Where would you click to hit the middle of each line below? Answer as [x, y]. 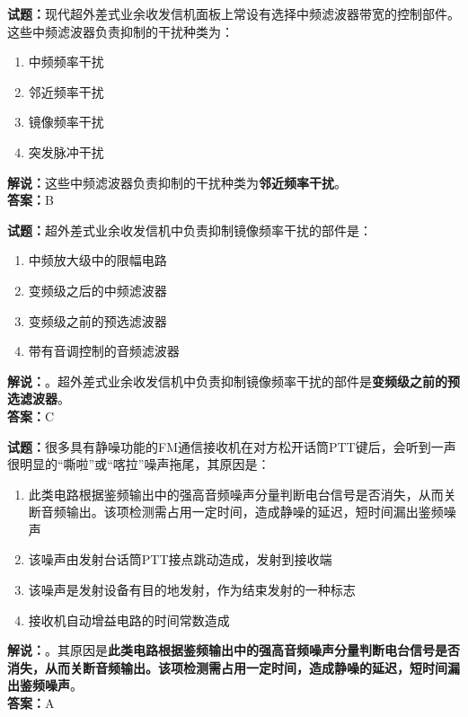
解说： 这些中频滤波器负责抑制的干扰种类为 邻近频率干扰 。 [177, 182]
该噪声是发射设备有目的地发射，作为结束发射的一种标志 [192, 590]
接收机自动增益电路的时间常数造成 [129, 620]
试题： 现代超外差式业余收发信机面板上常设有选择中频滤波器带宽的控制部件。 [234, 13]
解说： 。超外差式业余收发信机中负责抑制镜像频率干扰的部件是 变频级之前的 [227, 381]
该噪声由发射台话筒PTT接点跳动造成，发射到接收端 [180, 559]
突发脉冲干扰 [66, 151]
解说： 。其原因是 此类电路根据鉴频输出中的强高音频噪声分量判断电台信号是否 [234, 650]
